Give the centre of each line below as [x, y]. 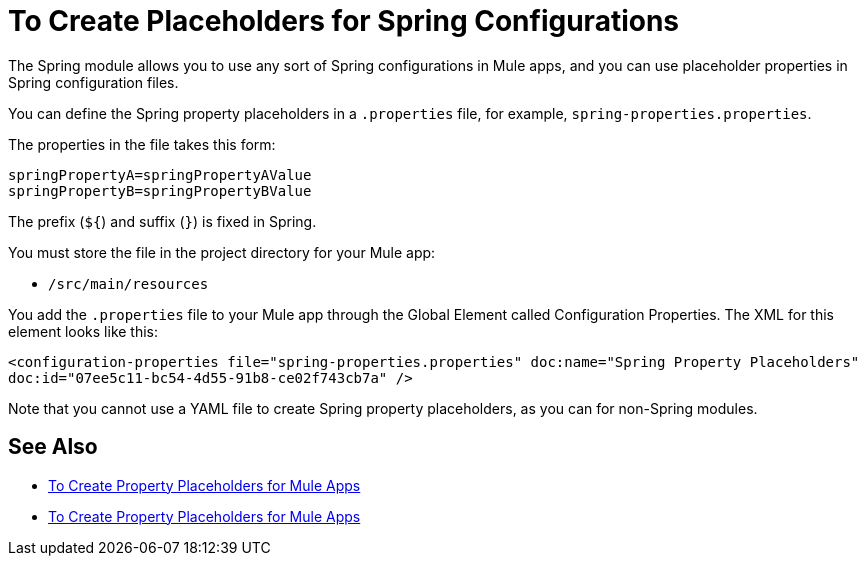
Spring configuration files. [93, 82]
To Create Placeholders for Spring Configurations [344, 21]
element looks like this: [83, 331]
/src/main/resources [128, 283]
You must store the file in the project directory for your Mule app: [222, 252]
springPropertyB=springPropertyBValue [160, 190]
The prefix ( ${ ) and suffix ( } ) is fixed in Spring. [162, 221]
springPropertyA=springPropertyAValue [160, 174]
